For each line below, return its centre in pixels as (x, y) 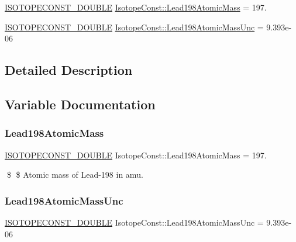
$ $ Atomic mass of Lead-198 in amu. (75, 174)
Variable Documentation (80, 104)
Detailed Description (69, 70)
